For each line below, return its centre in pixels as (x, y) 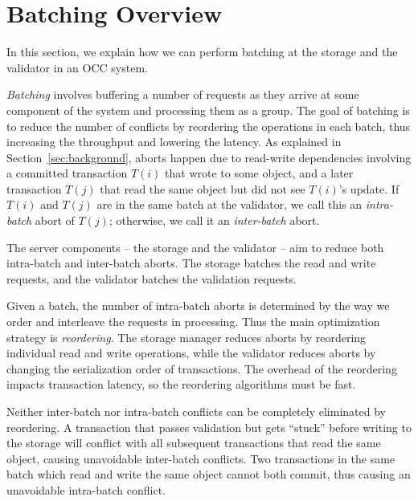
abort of (55, 220)
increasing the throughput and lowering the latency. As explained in (174, 142)
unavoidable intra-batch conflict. (86, 489)
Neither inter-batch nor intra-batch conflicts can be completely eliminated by (196, 411)
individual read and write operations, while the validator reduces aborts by (191, 353)
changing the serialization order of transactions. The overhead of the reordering (202, 368)
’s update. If (369, 188)
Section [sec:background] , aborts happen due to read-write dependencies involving (209, 157)
